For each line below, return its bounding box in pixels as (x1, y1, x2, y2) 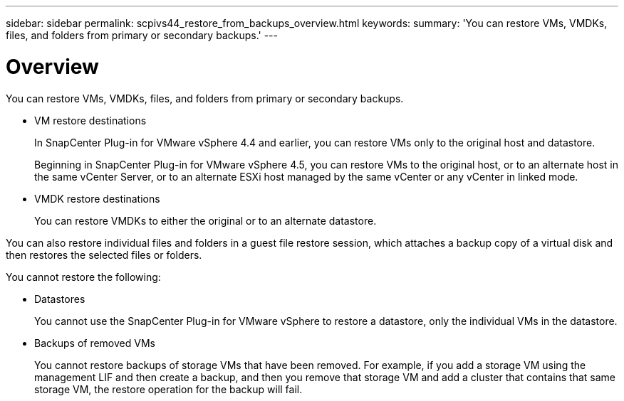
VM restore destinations (34, 114, 147, 127)
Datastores (34, 292, 85, 305)
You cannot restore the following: (6, 270, 161, 283)
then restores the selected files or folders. (6, 248, 202, 261)
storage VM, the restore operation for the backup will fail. (34, 383, 303, 395)
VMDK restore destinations (34, 192, 160, 205)
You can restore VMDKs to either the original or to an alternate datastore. (34, 214, 377, 227)
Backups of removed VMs (34, 336, 155, 349)
